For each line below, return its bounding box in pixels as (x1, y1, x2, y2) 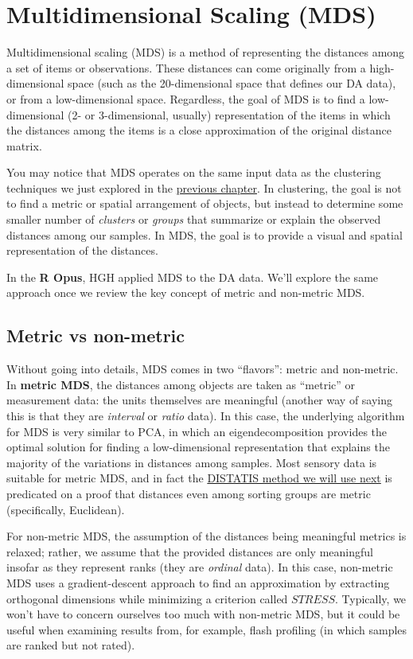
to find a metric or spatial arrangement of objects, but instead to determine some (6, 195, 403, 212)
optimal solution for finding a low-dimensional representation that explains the (6, 439, 390, 455)
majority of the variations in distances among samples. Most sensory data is (6, 454, 377, 470)
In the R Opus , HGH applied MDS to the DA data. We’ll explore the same (6, 268, 379, 285)
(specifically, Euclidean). (6, 501, 125, 517)
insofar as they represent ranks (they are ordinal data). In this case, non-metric (6, 559, 393, 575)
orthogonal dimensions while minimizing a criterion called (6, 590, 288, 606)
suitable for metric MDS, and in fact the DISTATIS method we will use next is (6, 470, 392, 486)
